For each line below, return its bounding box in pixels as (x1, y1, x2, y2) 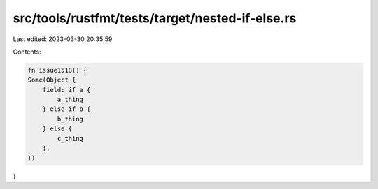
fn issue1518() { (27, 66, 87, 74)
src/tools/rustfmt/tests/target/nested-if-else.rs (13, 10, 297, 26)
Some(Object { (27, 76, 76, 84)
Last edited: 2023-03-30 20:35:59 (13, 35, 113, 43)
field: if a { (42, 86, 91, 93)
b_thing (57, 115, 84, 123)
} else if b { (42, 105, 91, 113)
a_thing (57, 96, 84, 104)
